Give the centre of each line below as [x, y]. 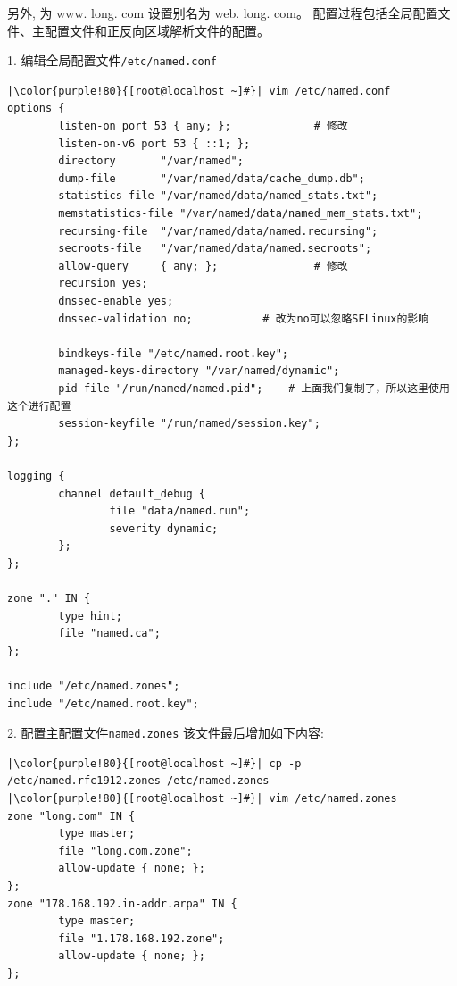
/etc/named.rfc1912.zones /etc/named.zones [138, 781]
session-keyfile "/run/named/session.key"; [189, 424]
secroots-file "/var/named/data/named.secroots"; [215, 249]
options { [36, 109]
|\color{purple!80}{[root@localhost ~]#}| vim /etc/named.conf [199, 91]
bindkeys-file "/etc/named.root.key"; [173, 353]
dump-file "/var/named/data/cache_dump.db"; [212, 178]
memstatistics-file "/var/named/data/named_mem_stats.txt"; [241, 213]
